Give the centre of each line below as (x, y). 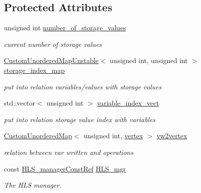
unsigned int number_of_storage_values (65, 28)
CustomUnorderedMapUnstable (51, 60)
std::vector (20, 103)
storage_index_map (34, 70)
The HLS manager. (33, 185)
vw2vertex (172, 136)
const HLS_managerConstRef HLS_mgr (65, 168)
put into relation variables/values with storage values (83, 86)
